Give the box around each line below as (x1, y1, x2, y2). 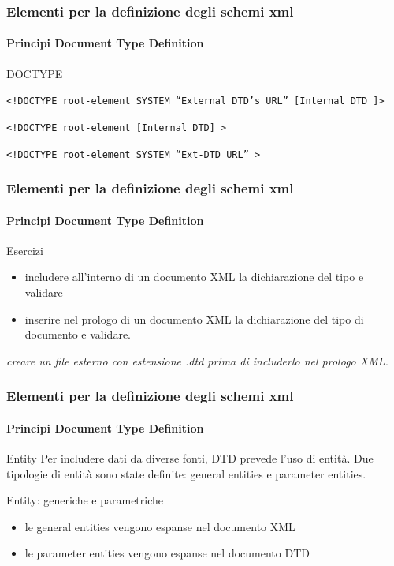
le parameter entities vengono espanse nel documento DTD (24, 545, 310, 561)
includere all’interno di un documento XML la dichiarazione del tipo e (24, 268, 364, 285)
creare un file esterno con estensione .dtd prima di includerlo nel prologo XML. (6, 352, 388, 369)
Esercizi (6, 242, 43, 258)
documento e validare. (24, 326, 132, 343)
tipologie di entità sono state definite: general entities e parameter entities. (6, 465, 366, 482)
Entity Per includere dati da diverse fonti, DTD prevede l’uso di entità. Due (6, 450, 374, 467)
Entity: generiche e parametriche (6, 492, 164, 508)
